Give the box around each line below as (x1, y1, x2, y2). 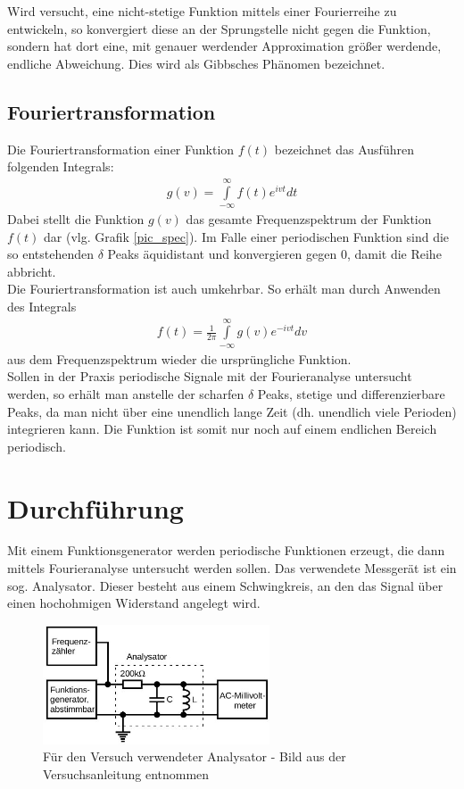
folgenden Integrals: (7, 157, 114, 176)
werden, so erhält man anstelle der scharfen (7, 384, 244, 403)
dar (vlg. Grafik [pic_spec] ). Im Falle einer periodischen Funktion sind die (44, 227, 450, 245)
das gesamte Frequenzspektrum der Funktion (186, 209, 432, 228)
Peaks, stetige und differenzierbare (257, 384, 445, 403)
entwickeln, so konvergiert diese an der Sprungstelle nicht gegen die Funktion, (7, 19, 431, 37)
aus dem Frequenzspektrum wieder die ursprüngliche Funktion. (7, 349, 352, 368)
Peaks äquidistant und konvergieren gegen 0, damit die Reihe (107, 245, 442, 263)
